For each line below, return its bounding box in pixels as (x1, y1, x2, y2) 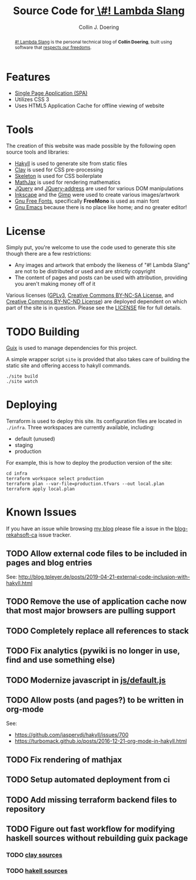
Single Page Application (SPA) (14, 90, 88, 97)
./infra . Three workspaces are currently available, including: (6, 424, 155, 431)
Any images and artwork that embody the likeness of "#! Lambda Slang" (14, 262, 190, 269)
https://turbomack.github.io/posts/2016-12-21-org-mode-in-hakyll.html (14, 737, 187, 745)
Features (6, 70, 51, 84)
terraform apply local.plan (6, 486, 75, 492)
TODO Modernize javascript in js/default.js (6, 675, 166, 685)
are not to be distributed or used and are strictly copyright (14, 268, 156, 275)
